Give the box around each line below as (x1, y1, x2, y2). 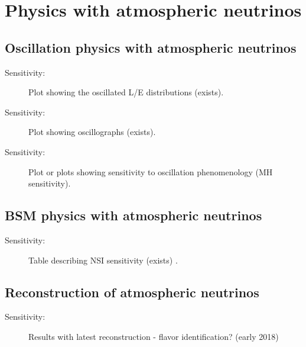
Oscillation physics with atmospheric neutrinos (5, 38, 297, 56)
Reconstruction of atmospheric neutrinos (5, 282, 259, 301)
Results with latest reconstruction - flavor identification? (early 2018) (28, 330, 279, 342)
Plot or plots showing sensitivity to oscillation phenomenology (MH (28, 165, 273, 178)
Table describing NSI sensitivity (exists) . (28, 253, 178, 266)
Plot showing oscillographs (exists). (28, 126, 156, 138)
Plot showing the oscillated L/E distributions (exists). (28, 86, 224, 98)
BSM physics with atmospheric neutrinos (5, 206, 262, 224)
